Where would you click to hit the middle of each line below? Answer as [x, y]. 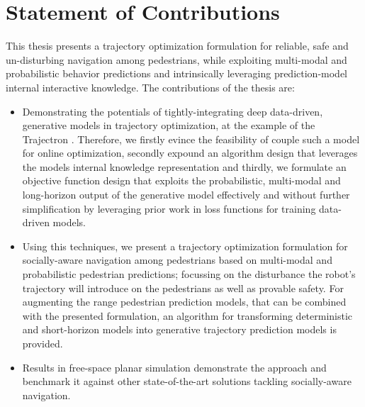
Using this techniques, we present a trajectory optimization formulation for [185, 246]
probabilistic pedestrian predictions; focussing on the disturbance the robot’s [189, 274]
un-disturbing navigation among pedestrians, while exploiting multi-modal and [176, 59]
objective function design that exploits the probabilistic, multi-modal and [181, 180]
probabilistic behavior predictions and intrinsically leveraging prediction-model [176, 73]
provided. [43, 343]
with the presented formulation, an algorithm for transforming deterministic [187, 315]
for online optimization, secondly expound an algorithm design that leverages [190, 153]
